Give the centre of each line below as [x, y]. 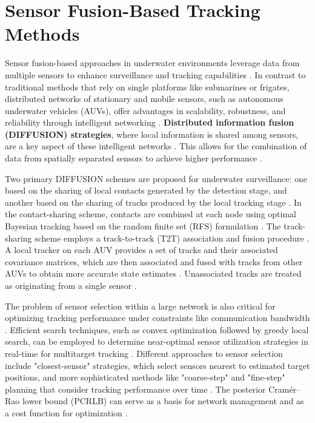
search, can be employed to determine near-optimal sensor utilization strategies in [157, 341]
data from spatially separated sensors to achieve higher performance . [134, 158]
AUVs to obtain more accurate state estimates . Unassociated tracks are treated [153, 273]
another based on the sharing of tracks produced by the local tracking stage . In [153, 202]
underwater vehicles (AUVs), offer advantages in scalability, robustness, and [145, 110]
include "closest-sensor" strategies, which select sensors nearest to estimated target [157, 365]
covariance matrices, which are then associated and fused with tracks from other [154, 261]
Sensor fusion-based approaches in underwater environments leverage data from [152, 63]
